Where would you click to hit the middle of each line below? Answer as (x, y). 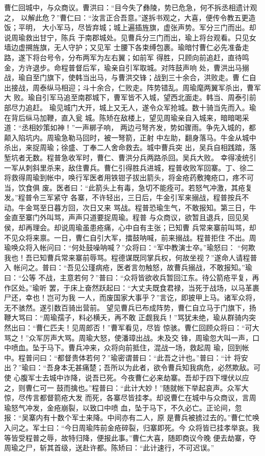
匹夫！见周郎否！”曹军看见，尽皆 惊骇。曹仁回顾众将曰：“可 (151, 327)
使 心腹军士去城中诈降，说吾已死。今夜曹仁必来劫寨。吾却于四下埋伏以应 (127, 377)
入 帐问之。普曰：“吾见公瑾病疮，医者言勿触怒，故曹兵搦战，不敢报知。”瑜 (128, 267)
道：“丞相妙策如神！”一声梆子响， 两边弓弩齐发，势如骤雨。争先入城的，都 (130, 127)
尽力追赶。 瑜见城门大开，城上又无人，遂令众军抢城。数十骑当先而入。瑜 (134, 107)
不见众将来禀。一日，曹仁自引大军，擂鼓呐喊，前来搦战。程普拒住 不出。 (127, 237)
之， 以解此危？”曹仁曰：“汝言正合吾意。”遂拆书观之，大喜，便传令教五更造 (130, 17)
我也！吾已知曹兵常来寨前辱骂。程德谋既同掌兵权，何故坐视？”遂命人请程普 (131, 257)
